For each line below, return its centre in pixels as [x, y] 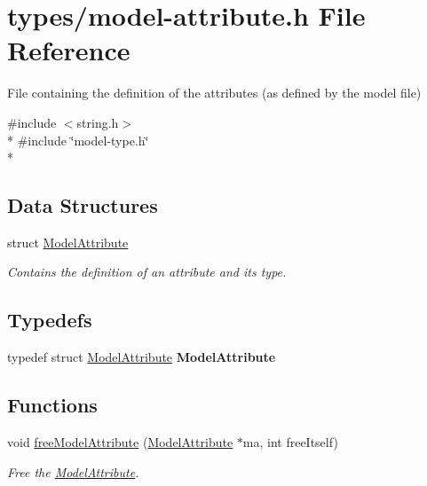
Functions [52, 405]
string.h [98, 122]
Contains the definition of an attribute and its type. [147, 272]
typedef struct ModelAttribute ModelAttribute [142, 357]
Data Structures [83, 205]
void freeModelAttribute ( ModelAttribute [120, 442]
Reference [69, 50]
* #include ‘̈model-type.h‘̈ [78, 140]
